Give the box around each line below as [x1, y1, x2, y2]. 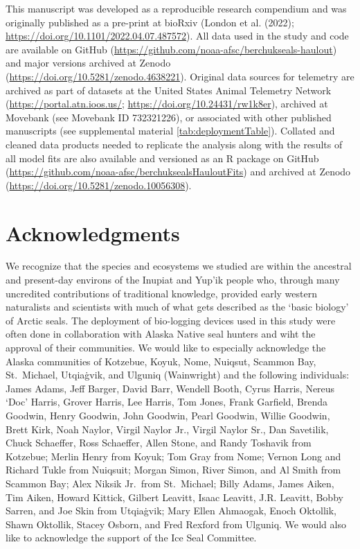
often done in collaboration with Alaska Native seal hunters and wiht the [6, 326, 316, 341]
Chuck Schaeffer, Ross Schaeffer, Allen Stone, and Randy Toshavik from [6, 435, 312, 450]
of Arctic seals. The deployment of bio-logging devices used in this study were [6, 313, 336, 327]
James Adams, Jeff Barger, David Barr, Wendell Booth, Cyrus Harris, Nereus [6, 381, 335, 395]
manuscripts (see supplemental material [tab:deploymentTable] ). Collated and [6, 123, 335, 138]
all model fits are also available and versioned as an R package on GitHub [6, 150, 319, 165]
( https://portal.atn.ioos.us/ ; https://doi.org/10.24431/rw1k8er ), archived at [6, 96, 328, 111]
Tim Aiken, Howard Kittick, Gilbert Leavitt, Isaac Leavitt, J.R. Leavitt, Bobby [6, 489, 343, 504]
